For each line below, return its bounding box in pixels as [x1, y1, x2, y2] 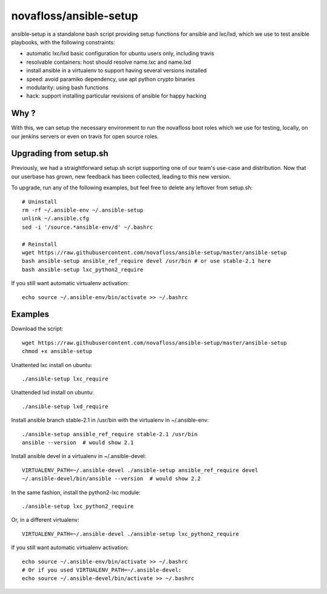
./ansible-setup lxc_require [22, 376, 108, 382]
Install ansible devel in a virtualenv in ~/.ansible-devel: [11, 453, 147, 460]
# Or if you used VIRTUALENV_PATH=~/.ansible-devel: [22, 566, 182, 573]
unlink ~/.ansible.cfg [22, 215, 90, 222]
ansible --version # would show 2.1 [22, 439, 134, 446]
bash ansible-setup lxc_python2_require [22, 266, 144, 273]
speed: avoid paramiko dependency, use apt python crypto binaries [26, 75, 195, 83]
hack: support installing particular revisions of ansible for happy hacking [26, 92, 207, 100]
